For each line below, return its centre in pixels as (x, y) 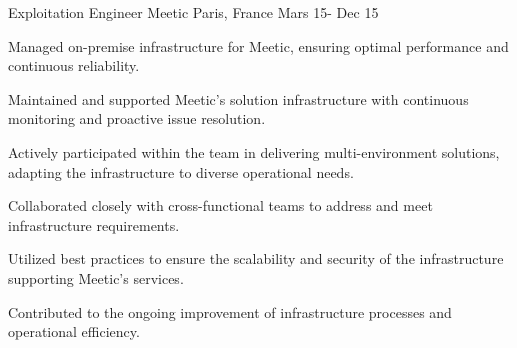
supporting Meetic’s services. (96, 277)
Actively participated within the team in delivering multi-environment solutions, (254, 151)
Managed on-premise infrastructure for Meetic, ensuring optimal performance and (258, 45)
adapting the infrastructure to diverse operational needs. (181, 171)
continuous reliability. (74, 65)
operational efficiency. (74, 331)
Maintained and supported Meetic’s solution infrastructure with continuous (238, 98)
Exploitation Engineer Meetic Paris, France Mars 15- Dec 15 (193, 12)
